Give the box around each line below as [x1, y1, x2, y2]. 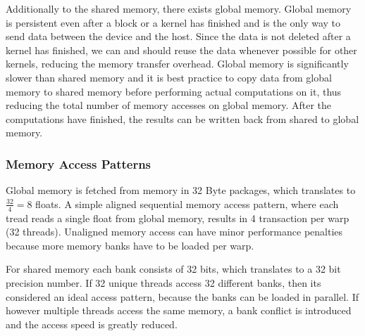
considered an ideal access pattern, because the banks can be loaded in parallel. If [6, 289, 359, 304]
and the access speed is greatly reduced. [6, 316, 178, 331]
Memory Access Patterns [6, 155, 151, 172]
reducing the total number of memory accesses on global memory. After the [6, 98, 331, 112]
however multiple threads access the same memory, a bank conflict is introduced [6, 303, 352, 318]
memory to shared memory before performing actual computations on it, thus [6, 84, 342, 98]
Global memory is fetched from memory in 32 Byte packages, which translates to [6, 183, 356, 198]
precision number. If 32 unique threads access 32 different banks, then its [6, 275, 321, 290]
